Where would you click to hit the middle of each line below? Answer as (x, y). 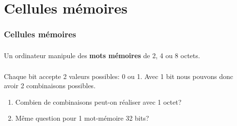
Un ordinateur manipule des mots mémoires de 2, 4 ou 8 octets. (102, 55)
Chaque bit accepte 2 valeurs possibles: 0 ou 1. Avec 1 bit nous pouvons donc (118, 76)
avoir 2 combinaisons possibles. (50, 86)
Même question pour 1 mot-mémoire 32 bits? (82, 118)
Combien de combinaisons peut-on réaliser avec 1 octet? (98, 102)
